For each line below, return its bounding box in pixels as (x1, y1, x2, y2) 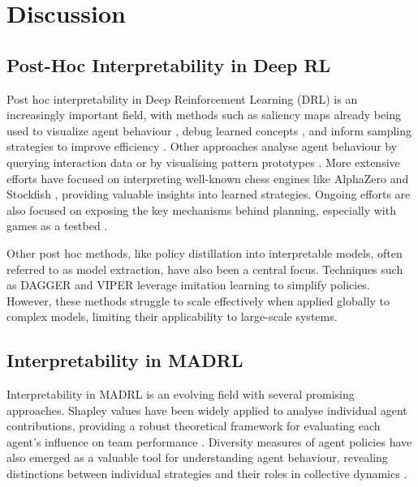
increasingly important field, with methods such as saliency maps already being (6, 106, 401, 123)
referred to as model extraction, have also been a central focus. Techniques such (6, 260, 403, 277)
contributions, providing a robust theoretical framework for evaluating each (6, 417, 381, 434)
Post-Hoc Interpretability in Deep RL (6, 52, 331, 77)
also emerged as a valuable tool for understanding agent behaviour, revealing (6, 449, 388, 466)
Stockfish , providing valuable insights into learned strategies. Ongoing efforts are (6, 186, 411, 203)
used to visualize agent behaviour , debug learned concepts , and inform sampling (6, 122, 412, 139)
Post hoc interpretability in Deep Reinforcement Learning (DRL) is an (6, 90, 358, 107)
